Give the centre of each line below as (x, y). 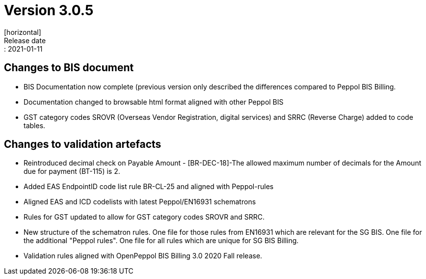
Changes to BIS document (69, 68)
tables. (35, 125)
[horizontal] (23, 32)
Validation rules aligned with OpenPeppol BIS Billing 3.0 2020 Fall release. (143, 256)
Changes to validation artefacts (83, 144)
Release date (25, 40)
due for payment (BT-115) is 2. (72, 171)
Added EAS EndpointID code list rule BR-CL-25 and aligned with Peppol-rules (149, 187)
